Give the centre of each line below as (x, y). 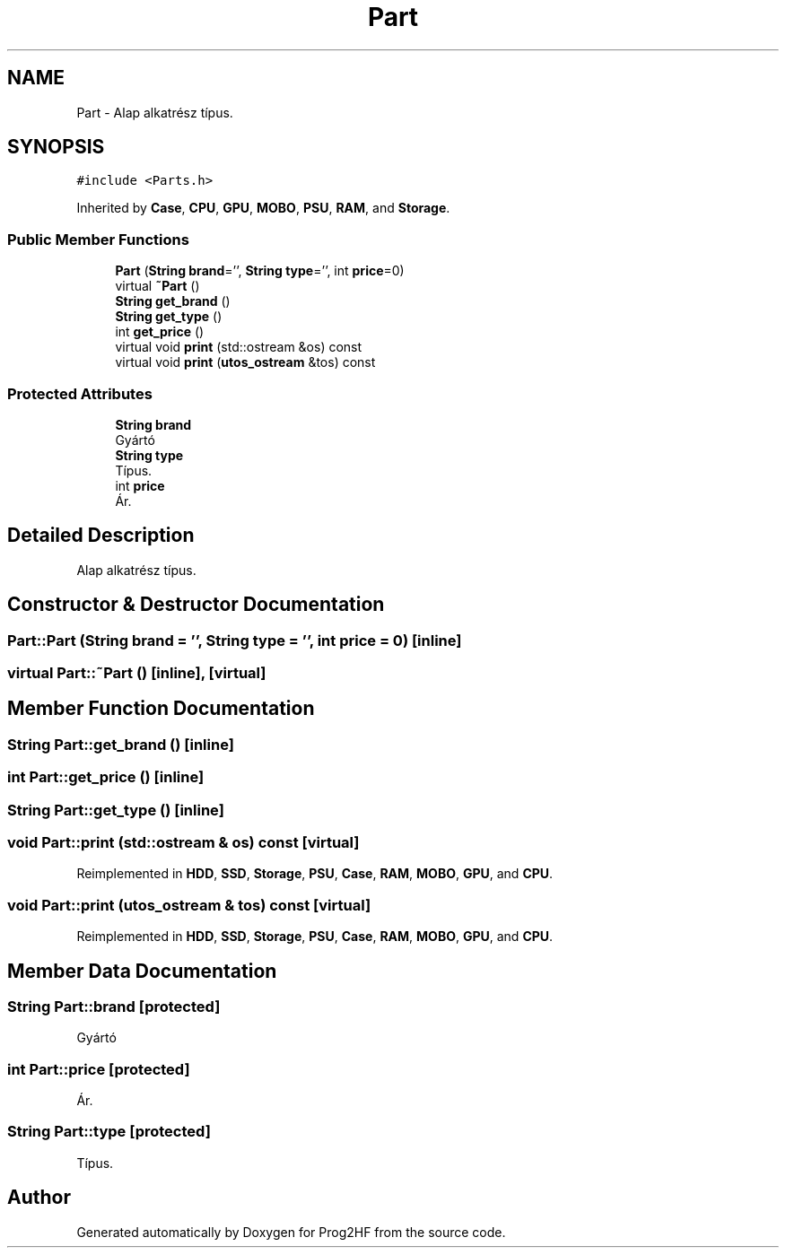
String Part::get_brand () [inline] (121, 744)
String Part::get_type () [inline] (116, 810)
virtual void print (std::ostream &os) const (239, 347)
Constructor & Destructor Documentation (196, 605)
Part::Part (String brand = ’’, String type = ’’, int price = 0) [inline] (235, 640)
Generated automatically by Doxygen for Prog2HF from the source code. (291, 1232)
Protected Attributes (80, 393)
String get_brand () (173, 301)
